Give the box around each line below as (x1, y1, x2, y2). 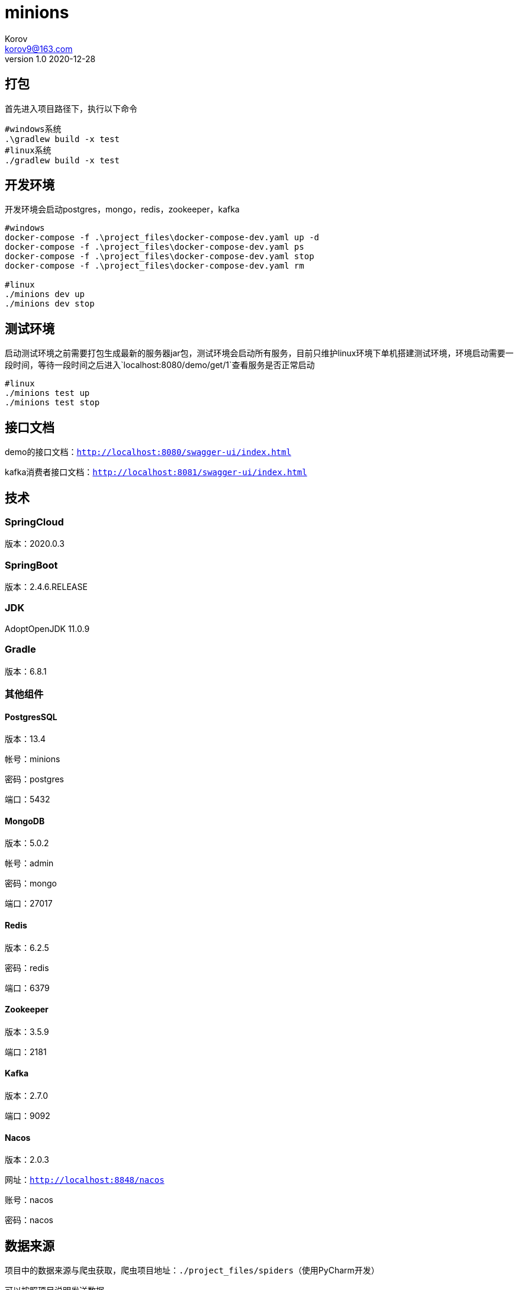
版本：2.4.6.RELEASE (5, 582, 88, 592)
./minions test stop (5, 398, 100, 408)
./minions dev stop (5, 299, 95, 309)
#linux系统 (5, 145, 52, 155)
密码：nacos (5, 1215, 53, 1225)
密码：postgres (5, 774, 64, 785)
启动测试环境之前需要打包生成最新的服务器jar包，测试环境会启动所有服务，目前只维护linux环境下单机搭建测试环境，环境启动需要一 (5, 348, 514, 359)
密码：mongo (5, 878, 57, 889)
